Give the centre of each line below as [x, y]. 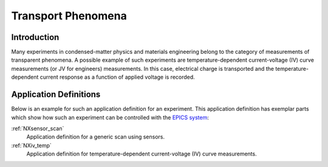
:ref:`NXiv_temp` [31, 145]
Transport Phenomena [69, 16]
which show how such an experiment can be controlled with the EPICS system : [110, 117]
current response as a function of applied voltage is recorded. [118, 77]
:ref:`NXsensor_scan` [38, 128]
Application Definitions [56, 95]
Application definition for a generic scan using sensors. [96, 137]
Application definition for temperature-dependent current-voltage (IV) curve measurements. [142, 154]
